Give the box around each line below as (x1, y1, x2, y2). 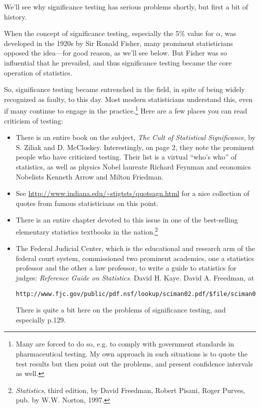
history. (4, 11, 27, 21)
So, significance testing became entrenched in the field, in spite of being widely (4, 84, 245, 94)
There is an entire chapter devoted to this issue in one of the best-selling (15, 214, 238, 225)
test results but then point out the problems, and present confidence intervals (15, 358, 253, 368)
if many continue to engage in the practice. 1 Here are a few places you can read (4, 104, 247, 115)
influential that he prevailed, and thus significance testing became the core (4, 57, 232, 67)
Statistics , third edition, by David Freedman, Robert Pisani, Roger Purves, (15, 384, 245, 395)
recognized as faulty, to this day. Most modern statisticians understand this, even (4, 93, 253, 104)
